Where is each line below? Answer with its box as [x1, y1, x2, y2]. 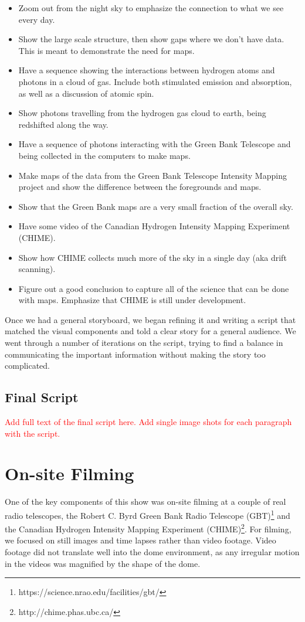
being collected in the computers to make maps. [18, 149, 191, 161]
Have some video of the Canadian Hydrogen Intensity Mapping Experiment [18, 220, 290, 232]
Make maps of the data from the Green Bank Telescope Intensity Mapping [18, 169, 287, 181]
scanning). [18, 263, 56, 275]
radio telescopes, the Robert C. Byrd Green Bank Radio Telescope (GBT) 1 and [5, 507, 290, 521]
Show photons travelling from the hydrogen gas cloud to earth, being [18, 107, 266, 119]
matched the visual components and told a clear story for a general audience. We [5, 325, 296, 337]
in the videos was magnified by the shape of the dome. [5, 557, 201, 569]
